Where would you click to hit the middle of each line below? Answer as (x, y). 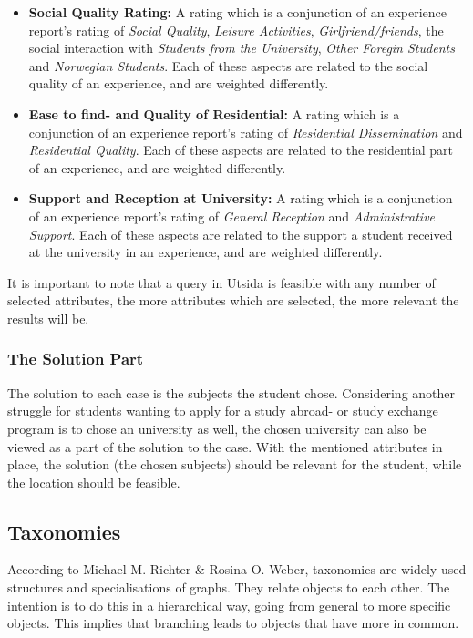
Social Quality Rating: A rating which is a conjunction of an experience (238, 12)
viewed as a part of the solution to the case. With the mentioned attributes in (225, 446)
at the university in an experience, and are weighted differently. (206, 252)
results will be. (48, 318)
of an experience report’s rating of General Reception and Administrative (232, 216)
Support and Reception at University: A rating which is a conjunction (241, 198)
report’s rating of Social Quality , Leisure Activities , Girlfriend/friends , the (236, 30)
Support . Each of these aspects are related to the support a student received (241, 234)
